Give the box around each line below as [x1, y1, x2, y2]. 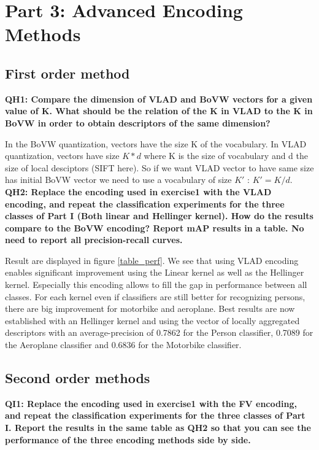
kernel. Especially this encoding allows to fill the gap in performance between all [5, 278, 307, 291]
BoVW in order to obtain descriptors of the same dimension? [5, 116, 271, 129]
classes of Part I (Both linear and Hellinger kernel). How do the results [5, 209, 313, 222]
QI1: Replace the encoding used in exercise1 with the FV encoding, [5, 397, 297, 409]
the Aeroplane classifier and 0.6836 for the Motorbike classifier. [5, 338, 242, 351]
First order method [5, 63, 130, 82]
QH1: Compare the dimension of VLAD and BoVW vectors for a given [5, 92, 313, 105]
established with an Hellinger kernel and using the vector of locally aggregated [5, 314, 300, 327]
